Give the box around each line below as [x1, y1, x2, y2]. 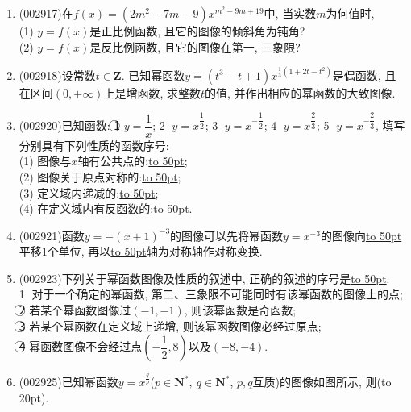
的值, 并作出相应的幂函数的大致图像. [205, 84, 396, 101]
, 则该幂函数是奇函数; [184, 302, 297, 318]
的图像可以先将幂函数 [170, 227, 284, 243]
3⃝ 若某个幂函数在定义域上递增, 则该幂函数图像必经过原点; [19, 317, 322, 334]
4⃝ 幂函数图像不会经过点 [19, 338, 143, 355]
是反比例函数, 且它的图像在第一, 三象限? [89, 38, 301, 55]
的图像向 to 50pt [320, 227, 402, 243]
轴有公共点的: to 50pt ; [77, 152, 188, 169]
